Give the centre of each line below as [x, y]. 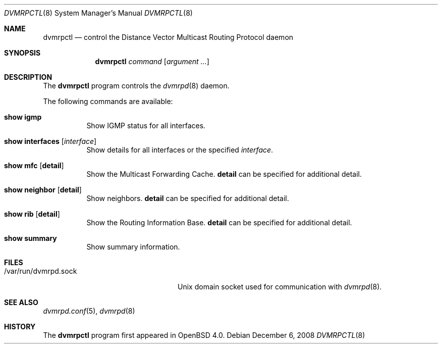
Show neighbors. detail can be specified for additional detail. [188, 198]
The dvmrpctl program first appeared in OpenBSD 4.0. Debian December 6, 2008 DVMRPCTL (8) [204, 335]
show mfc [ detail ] [34, 165]
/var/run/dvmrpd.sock [41, 271]
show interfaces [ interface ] [50, 141]
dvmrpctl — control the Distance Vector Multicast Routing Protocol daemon [168, 37]
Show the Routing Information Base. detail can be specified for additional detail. [219, 222]
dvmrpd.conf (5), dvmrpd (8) [89, 311]
